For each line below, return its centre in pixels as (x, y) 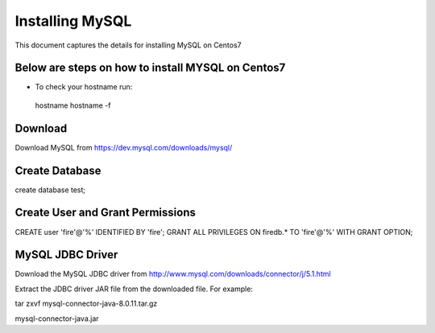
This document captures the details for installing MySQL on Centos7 (128, 45)
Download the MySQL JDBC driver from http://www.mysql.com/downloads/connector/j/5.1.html (173, 274)
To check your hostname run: (84, 87)
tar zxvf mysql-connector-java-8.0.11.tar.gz (86, 304)
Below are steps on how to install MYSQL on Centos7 (150, 68)
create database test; (50, 190)
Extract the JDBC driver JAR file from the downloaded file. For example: (134, 289)
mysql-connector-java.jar (57, 319)
